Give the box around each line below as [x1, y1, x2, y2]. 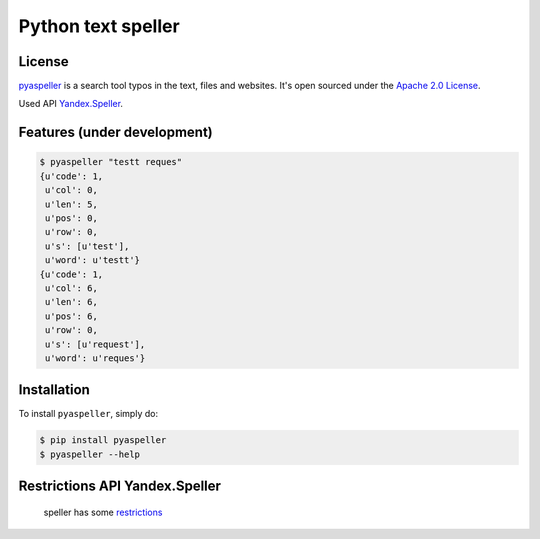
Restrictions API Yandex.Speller [18, 478, 222, 495]
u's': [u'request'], [45, 338, 146, 350]
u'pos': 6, [45, 310, 99, 322]
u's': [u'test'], [45, 240, 130, 252]
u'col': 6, [45, 282, 99, 294]
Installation [18, 381, 90, 399]
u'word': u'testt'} [45, 255, 140, 266]
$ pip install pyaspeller [39, 435, 167, 446]
